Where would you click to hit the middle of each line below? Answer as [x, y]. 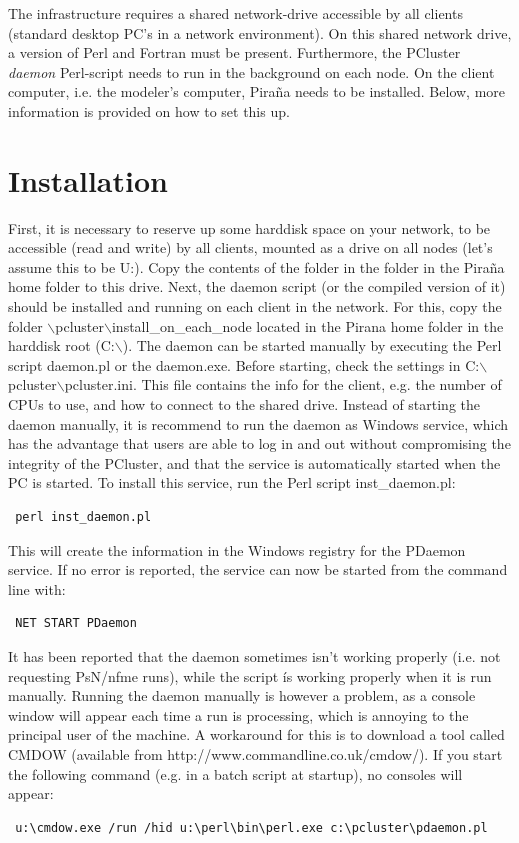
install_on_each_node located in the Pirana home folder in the [307, 325]
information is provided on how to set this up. [149, 110]
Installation [88, 179]
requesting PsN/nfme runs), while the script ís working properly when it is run [250, 675]
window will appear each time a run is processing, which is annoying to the [238, 714]
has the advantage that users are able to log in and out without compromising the [259, 443]
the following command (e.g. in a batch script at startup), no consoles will [235, 773]
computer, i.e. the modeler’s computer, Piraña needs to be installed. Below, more [257, 91]
